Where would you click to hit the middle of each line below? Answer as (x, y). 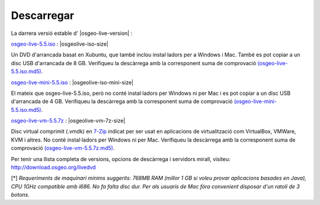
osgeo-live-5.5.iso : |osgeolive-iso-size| (60, 44)
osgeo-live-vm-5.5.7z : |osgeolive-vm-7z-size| (68, 121)
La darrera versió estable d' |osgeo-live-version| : (72, 33)
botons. (20, 195)
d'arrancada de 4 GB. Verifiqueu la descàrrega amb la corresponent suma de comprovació (122, 101)
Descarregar (42, 15)
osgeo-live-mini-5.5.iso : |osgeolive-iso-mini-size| (72, 82)
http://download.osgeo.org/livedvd (53, 167)
